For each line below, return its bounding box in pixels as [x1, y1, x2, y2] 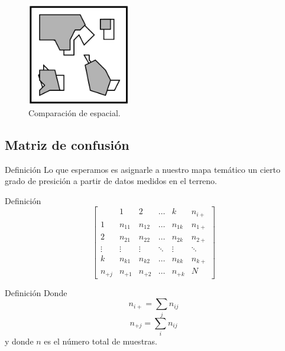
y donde [5, 335, 34, 347]
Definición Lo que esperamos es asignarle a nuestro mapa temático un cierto [5, 163, 280, 175]
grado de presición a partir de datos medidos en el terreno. [5, 175, 218, 187]
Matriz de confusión [5, 135, 129, 153]
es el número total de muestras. [44, 335, 157, 347]
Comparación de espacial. [28, 106, 121, 119]
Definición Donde [5, 286, 67, 298]
